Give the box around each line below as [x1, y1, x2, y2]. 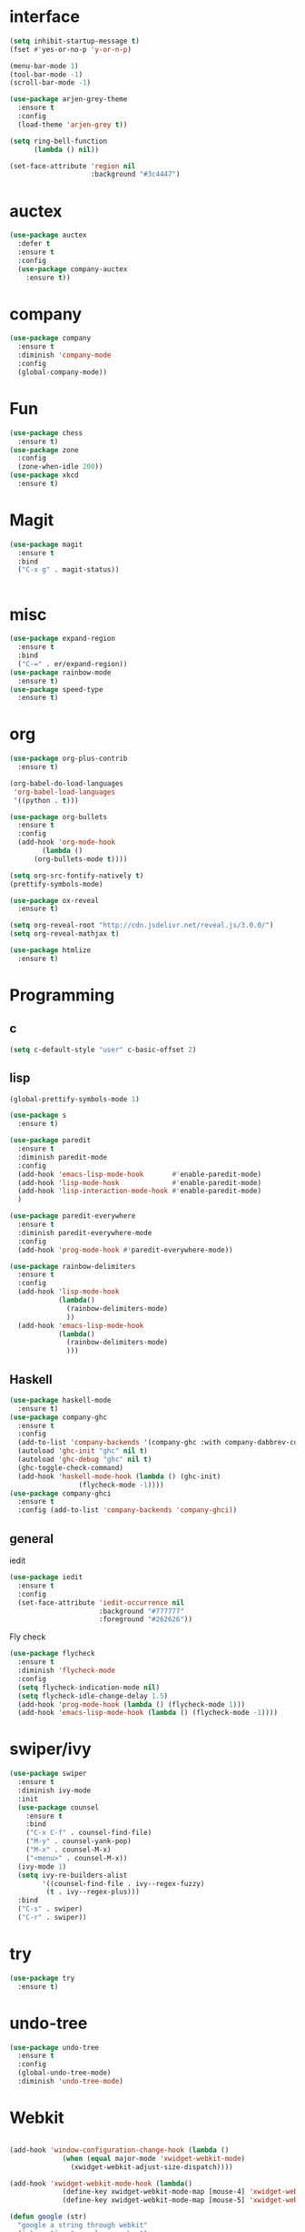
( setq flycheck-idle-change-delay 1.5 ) [17, 1691, 169, 1700]
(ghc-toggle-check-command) [17, 1463, 124, 1472]
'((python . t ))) [13, 796, 79, 805]
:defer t [17, 239, 51, 249]
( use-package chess [9, 428, 84, 438]
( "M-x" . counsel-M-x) [25, 1845, 112, 1854]
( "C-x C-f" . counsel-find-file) [25, 1828, 152, 1838]
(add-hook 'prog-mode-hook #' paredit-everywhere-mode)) [17, 1245, 233, 1254]
